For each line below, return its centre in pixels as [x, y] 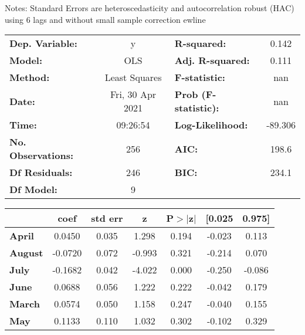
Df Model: [33, 190]
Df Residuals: [41, 172]
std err [107, 218]
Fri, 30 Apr [133, 94]
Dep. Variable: [43, 43]
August [26, 253]
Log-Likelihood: [211, 125]
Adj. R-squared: [212, 60]
